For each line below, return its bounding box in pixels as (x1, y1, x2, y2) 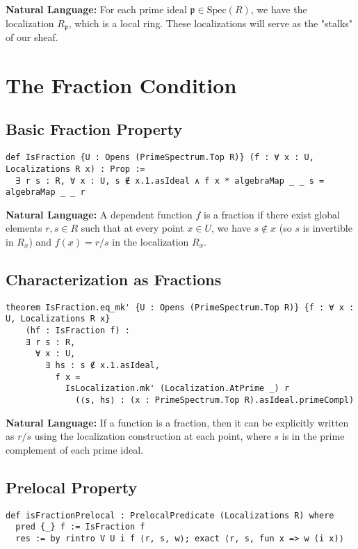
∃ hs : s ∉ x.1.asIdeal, (45, 360, 160, 371)
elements (6, 221, 42, 235)
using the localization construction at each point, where (34, 429, 271, 443)
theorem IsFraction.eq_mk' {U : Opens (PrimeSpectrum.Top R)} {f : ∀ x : (6, 302, 355, 312)
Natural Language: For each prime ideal (6, 2, 187, 16)
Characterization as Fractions (6, 269, 222, 290)
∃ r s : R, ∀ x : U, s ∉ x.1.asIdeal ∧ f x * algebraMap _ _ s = (15, 175, 325, 186)
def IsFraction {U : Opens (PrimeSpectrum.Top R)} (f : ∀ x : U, (6, 152, 314, 163)
